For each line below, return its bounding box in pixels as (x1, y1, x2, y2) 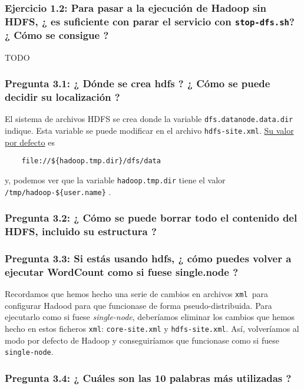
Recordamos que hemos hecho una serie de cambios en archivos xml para (5, 288, 268, 300)
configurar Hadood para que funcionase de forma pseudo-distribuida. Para (5, 299, 272, 311)
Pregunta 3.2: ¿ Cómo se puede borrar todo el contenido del (5, 210, 298, 225)
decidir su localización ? (5, 90, 120, 104)
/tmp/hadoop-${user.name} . (5, 185, 111, 197)
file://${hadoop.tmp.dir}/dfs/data (21, 157, 161, 166)
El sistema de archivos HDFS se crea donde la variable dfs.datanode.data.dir (5, 113, 293, 125)
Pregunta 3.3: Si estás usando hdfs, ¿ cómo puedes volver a (5, 250, 292, 265)
